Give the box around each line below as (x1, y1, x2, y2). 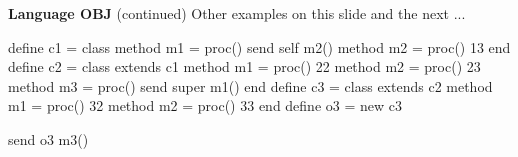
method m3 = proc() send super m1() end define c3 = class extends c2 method (8, 75, 493, 96)
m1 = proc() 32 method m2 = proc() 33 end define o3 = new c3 (8, 95, 402, 116)
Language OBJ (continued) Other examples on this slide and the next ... (8, 3, 466, 23)
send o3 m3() (8, 128, 89, 149)
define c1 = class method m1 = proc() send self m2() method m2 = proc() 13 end (8, 36, 511, 57)
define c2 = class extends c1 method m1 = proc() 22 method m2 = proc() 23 (8, 56, 481, 77)
